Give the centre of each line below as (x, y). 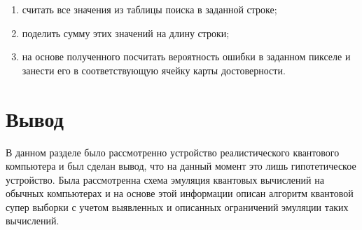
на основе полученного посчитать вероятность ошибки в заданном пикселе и (186, 56)
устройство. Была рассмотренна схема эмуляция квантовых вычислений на (165, 179)
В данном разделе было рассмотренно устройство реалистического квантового (173, 152)
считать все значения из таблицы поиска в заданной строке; (149, 9)
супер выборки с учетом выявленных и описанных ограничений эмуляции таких (177, 207)
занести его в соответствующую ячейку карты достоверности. (154, 70)
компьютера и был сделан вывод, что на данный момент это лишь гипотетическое (181, 166)
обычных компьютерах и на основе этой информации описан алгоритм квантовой (180, 193)
